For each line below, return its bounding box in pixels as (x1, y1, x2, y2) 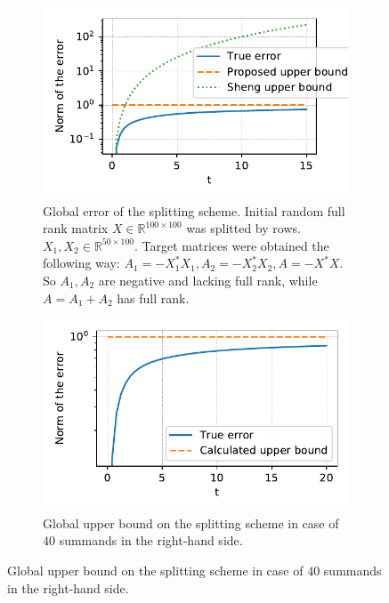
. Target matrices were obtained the (134, 236, 329, 254)
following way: (43, 253, 120, 272)
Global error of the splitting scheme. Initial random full (43, 201, 345, 220)
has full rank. (117, 288, 190, 307)
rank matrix (43, 219, 109, 237)
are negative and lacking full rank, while (98, 270, 318, 289)
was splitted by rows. (186, 219, 301, 237)
